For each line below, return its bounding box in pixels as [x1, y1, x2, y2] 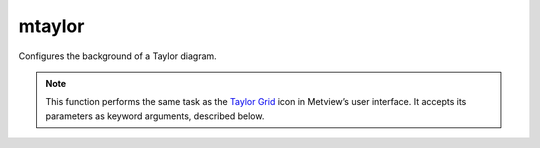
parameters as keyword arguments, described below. [45, 110, 265, 122]
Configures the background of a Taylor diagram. [18, 50, 217, 62]
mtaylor [18, 15, 85, 37]
